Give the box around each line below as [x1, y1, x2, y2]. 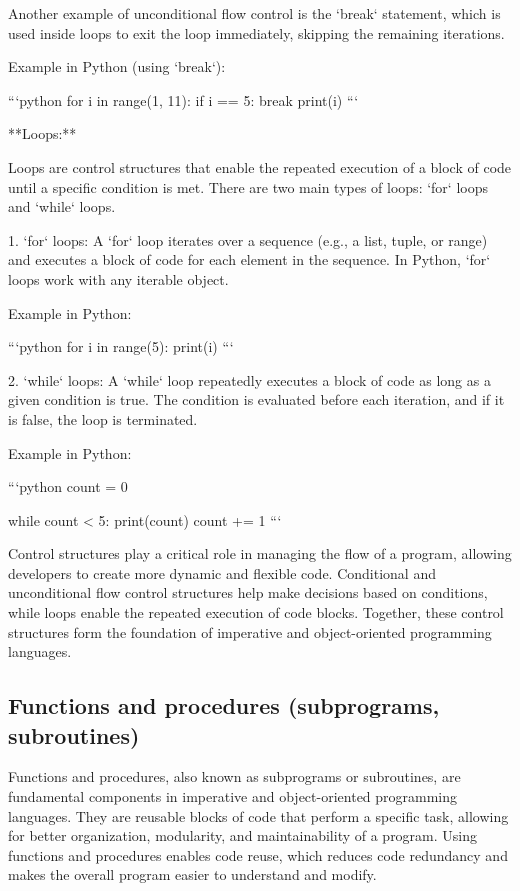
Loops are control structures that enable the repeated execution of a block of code [8, 156, 512, 177]
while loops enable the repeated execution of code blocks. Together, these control [8, 602, 504, 623]
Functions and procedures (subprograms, [8, 690, 440, 721]
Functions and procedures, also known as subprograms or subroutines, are [8, 766, 461, 787]
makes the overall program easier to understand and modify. [8, 864, 377, 885]
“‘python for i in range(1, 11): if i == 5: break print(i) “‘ [8, 89, 359, 110]
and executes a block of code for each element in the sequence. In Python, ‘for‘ [8, 249, 491, 270]
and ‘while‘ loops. [8, 196, 116, 217]
